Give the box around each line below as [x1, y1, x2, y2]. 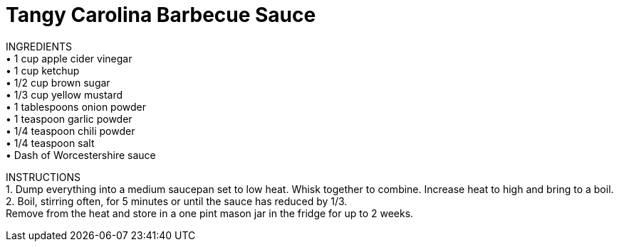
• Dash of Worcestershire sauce [6, 148, 156, 161]
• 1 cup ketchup [6, 64, 80, 77]
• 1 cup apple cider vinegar [6, 52, 132, 65]
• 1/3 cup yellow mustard [6, 88, 123, 101]
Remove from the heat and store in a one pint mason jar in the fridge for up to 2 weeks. [6, 207, 414, 219]
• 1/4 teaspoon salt [6, 136, 95, 149]
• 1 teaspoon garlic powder [6, 112, 132, 125]
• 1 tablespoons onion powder [6, 100, 147, 113]
